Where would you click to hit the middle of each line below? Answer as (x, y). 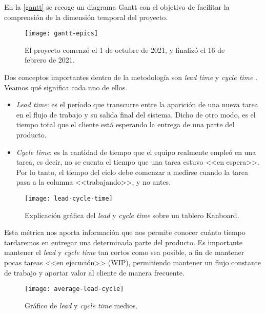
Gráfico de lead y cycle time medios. (81, 305)
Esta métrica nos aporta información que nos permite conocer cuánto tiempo (125, 232)
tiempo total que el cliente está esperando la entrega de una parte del (125, 124)
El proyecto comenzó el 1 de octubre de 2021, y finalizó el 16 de (125, 50)
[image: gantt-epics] (62, 34)
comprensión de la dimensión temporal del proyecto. (86, 17)
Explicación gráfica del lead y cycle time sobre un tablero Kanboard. (132, 215)
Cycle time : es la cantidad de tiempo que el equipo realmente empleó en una (136, 152)
